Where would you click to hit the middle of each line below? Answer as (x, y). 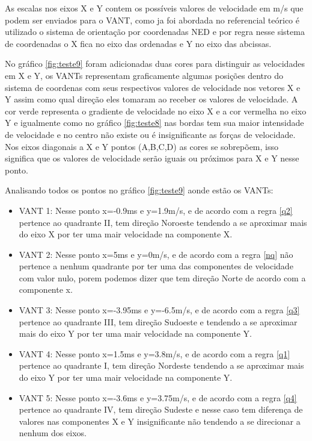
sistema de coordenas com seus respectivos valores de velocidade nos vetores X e (153, 87)
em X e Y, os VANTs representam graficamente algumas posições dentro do (144, 75)
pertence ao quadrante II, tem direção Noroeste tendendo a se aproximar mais (163, 222)
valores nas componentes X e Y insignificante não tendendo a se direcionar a (160, 421)
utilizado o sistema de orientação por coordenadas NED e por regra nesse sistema (155, 32)
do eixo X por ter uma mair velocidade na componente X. (126, 234)
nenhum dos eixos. (53, 433)
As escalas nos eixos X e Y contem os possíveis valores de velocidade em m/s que (154, 8)
